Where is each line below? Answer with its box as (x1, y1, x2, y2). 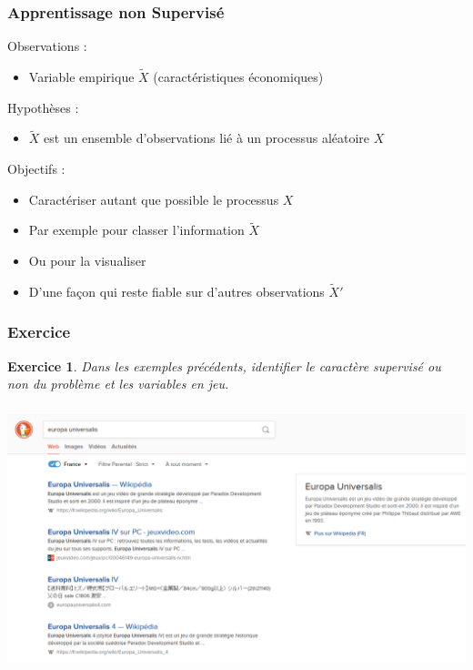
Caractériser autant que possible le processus (28, 189, 279, 208)
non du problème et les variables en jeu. (7, 374, 229, 393)
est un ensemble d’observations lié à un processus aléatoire (44, 128, 370, 147)
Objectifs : (7, 159, 65, 178)
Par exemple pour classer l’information (28, 220, 245, 239)
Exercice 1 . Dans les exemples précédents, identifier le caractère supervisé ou (7, 356, 441, 375)
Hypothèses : (7, 97, 79, 117)
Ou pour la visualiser (28, 251, 146, 270)
